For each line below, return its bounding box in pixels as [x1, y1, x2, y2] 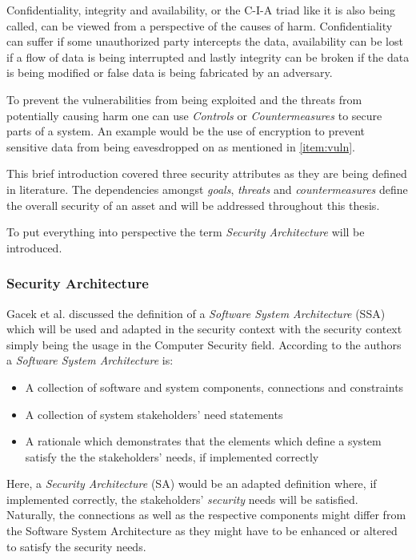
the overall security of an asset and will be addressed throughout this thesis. [6, 196, 380, 213]
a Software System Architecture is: [6, 352, 174, 369]
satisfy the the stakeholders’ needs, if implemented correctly [25, 448, 319, 465]
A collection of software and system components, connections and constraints [25, 378, 404, 395]
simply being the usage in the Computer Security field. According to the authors [6, 336, 402, 353]
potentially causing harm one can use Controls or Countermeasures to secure [6, 107, 382, 123]
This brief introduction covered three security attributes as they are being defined [6, 165, 407, 182]
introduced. [6, 239, 62, 256]
